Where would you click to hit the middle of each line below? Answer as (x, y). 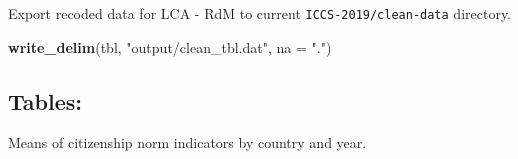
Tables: (45, 100)
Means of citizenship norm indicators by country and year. (187, 142)
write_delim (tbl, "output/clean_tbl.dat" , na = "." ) (170, 46)
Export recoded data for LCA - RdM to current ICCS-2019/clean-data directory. (260, 13)
